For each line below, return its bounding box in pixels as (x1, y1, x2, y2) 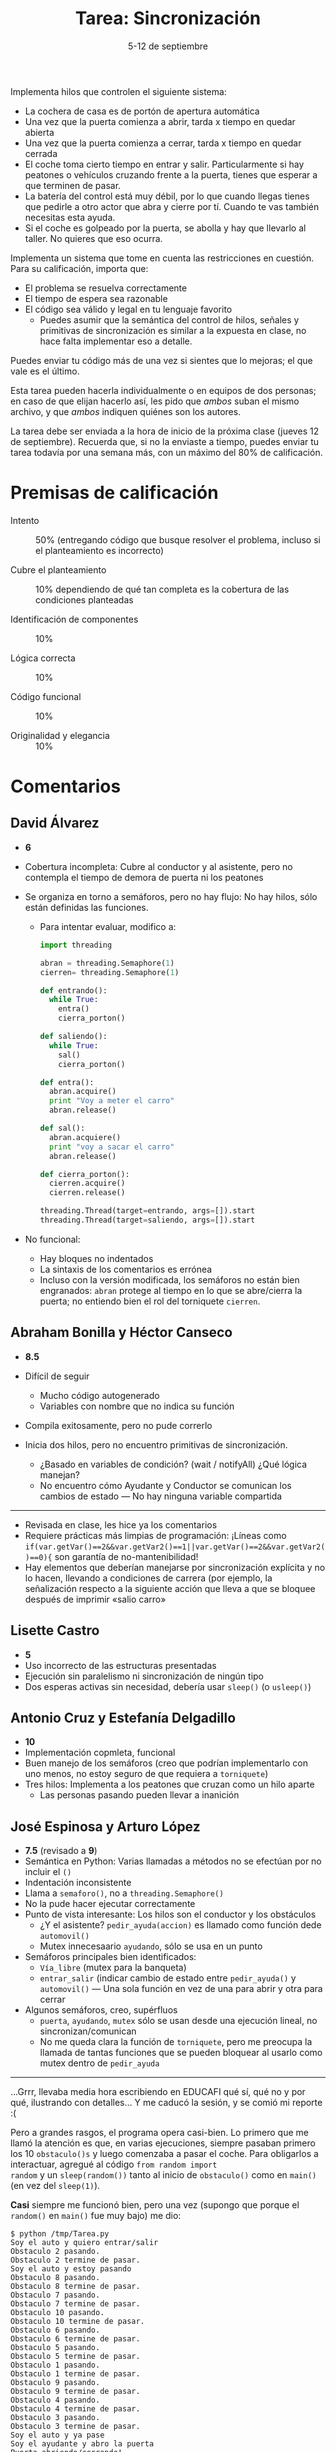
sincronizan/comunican (39, 2025, 137, 2037)
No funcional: (24, 1233, 81, 1245)
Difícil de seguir (24, 1370, 90, 1382)
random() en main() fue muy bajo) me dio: (10, 2210, 182, 2222)
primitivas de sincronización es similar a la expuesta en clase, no (39, 324, 307, 336)
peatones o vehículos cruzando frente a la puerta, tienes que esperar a (24, 168, 318, 181)
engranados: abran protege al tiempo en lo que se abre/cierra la (39, 1284, 303, 1296)
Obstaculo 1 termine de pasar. (10, 2369, 141, 2379)
